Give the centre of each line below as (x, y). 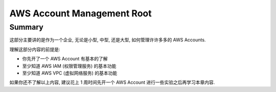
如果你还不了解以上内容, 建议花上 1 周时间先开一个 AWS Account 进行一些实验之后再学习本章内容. (112, 82)
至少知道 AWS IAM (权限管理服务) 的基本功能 (69, 66)
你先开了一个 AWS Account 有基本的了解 (65, 59)
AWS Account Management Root (80, 13)
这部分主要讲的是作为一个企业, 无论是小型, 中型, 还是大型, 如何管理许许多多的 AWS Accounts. (108, 40)
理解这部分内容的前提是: (35, 49)
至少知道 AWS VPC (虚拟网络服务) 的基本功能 (70, 73)
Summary (26, 27)
